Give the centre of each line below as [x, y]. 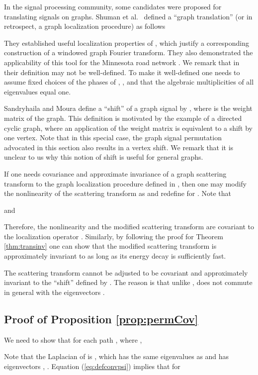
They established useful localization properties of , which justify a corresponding [127, 43]
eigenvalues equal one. [38, 91]
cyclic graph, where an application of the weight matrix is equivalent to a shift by [128, 128]
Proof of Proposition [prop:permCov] [101, 319]
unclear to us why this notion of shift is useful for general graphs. [104, 157]
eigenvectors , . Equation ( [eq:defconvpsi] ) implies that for [92, 366]
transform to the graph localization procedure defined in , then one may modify [125, 183]
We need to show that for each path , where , [73, 339]
